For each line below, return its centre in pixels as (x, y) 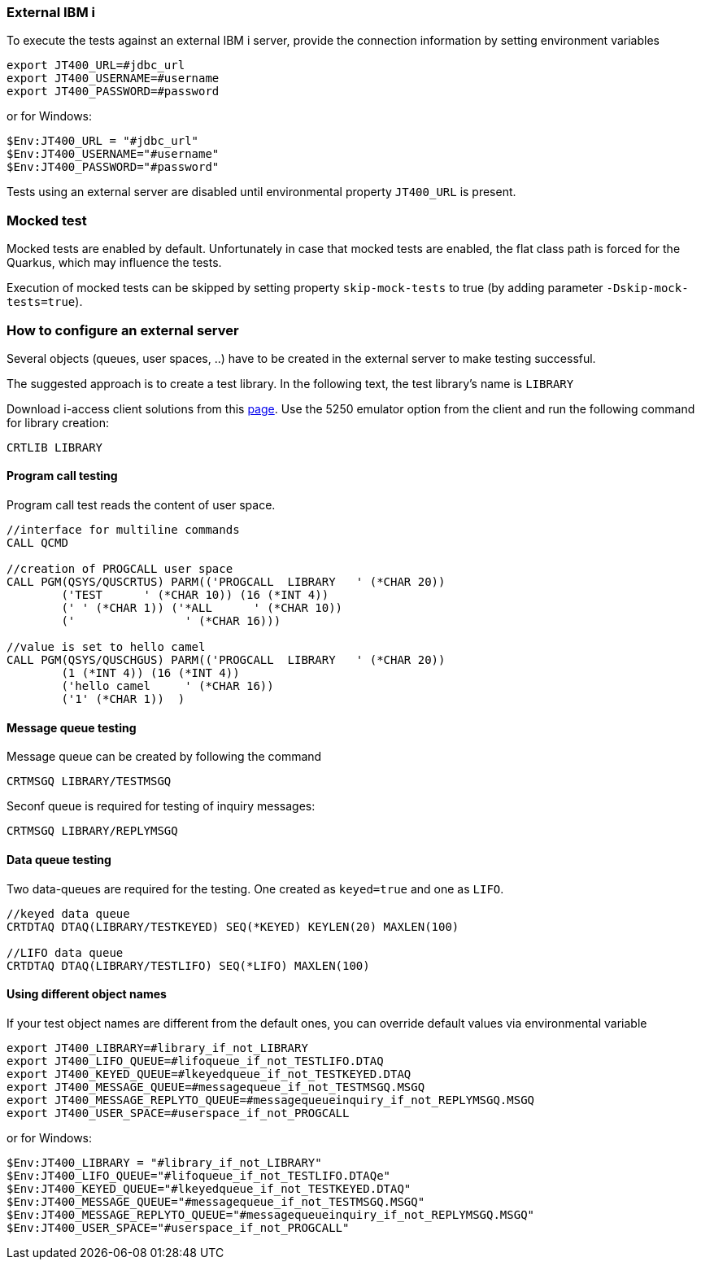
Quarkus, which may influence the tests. (114, 263)
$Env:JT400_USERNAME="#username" (113, 154)
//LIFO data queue (65, 952)
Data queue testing (59, 859)
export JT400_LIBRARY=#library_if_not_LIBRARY (157, 1048)
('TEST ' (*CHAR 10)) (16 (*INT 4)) (195, 595)
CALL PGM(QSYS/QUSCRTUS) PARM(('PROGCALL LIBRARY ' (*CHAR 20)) (226, 582)
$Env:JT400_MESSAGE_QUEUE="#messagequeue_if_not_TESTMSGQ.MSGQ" (216, 1201)
